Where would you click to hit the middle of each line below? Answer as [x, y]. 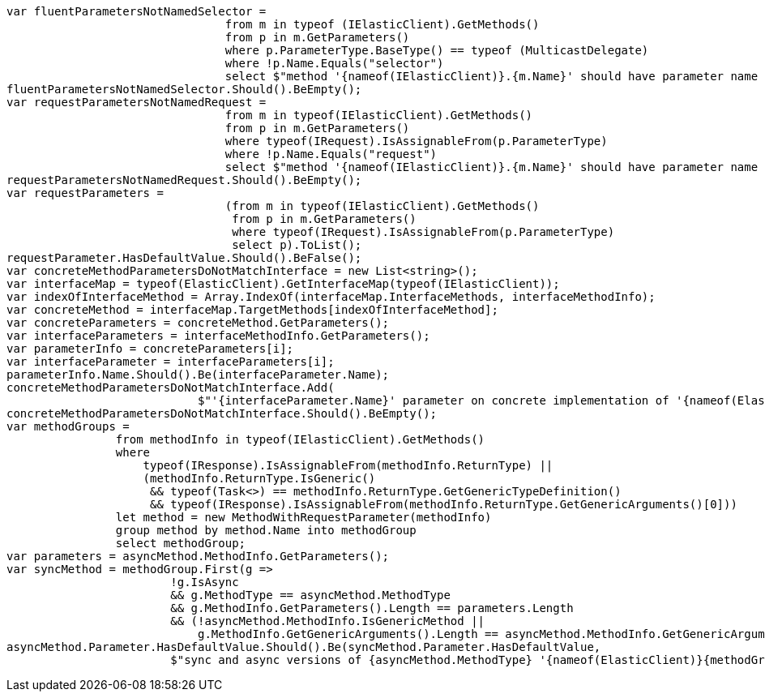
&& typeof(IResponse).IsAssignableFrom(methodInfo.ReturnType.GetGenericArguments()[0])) [444, 504]
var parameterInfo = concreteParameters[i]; [150, 349]
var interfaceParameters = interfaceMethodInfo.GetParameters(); [218, 336]
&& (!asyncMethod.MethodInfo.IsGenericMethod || [328, 621]
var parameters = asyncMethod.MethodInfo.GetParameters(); [198, 556]
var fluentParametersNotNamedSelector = [137, 11]
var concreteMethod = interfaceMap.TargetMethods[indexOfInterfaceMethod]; [252, 310]
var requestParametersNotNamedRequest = [137, 102]
